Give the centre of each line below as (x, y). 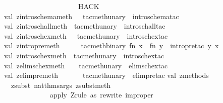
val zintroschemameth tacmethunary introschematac (92, 16)
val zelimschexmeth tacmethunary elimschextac (86, 65)
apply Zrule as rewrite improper (101, 95)
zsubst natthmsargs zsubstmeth (61, 85)
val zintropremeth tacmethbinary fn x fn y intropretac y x (111, 45)
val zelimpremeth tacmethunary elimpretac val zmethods (106, 75)
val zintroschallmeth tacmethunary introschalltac (85, 26)
